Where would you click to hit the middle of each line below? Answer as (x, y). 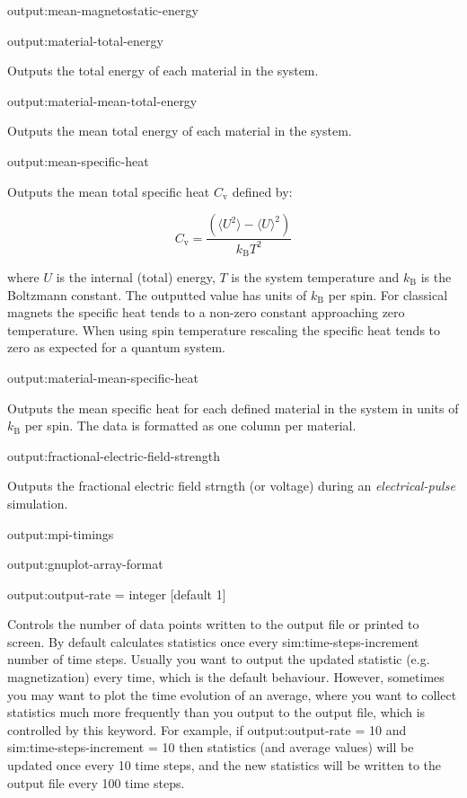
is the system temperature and (315, 276)
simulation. (38, 503)
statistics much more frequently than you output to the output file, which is (216, 712)
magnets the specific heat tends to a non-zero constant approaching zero (206, 312)
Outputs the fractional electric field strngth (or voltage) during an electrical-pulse (231, 486)
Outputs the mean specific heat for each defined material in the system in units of (233, 408)
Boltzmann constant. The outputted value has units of (157, 294)
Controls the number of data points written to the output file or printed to (213, 624)
